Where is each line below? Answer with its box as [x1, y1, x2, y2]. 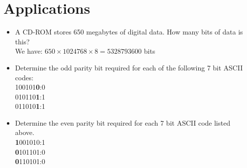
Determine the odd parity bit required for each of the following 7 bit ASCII [15, 62, 243, 72]
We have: [15, 46, 43, 56]
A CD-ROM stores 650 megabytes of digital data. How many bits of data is [15, 27, 243, 37]
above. [15, 127, 34, 137]
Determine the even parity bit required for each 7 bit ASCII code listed [15, 117, 230, 128]
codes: [15, 72, 33, 82]
